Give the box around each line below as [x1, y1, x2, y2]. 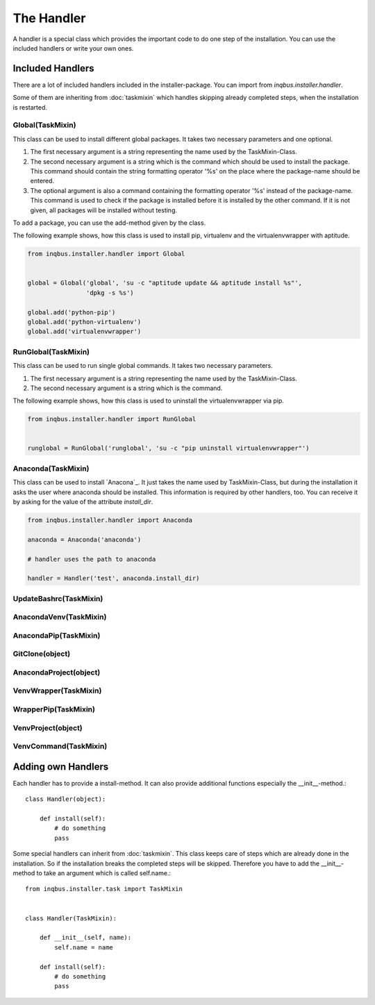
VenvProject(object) [12, 723, 83, 732]
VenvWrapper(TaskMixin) [12, 686, 102, 695]
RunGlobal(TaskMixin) [12, 347, 90, 357]
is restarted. [12, 103, 48, 111]
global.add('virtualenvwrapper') [27, 328, 142, 336]
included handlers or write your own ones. [12, 44, 134, 52]
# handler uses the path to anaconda [27, 555, 156, 563]
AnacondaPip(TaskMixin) [12, 630, 101, 640]
